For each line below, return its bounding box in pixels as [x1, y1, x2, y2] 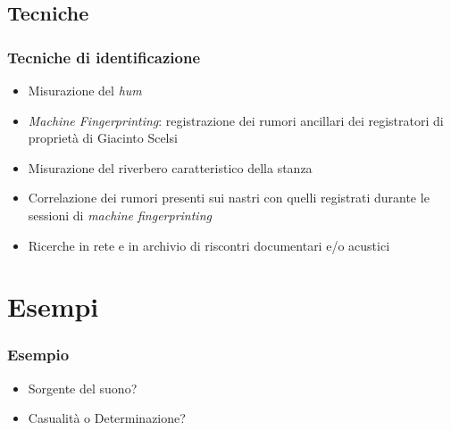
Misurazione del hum [28, 81, 142, 99]
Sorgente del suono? [28, 378, 138, 397]
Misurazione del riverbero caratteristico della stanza [28, 158, 313, 177]
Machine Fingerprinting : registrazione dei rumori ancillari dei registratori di [28, 111, 444, 129]
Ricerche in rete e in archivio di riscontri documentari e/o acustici [28, 236, 390, 254]
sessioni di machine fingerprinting [28, 205, 212, 224]
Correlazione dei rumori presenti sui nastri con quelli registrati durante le [28, 188, 430, 207]
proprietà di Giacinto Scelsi [28, 128, 178, 147]
